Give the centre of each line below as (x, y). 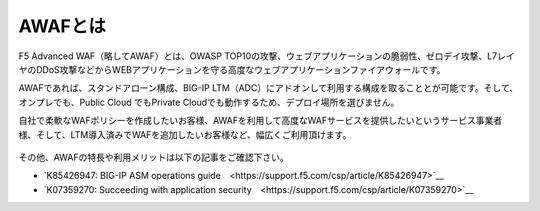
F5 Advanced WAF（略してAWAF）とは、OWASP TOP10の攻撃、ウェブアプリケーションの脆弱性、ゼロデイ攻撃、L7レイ (266, 56)
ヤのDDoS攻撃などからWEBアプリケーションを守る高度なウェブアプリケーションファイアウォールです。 (232, 69)
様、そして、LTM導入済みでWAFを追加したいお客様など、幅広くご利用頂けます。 (185, 134)
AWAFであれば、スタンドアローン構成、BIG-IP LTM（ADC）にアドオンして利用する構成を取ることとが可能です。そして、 (268, 88)
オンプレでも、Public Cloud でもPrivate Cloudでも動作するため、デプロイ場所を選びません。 (209, 102)
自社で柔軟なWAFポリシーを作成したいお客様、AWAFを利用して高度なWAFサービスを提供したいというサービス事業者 (260, 121)
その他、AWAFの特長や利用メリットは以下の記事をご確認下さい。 (153, 157)
